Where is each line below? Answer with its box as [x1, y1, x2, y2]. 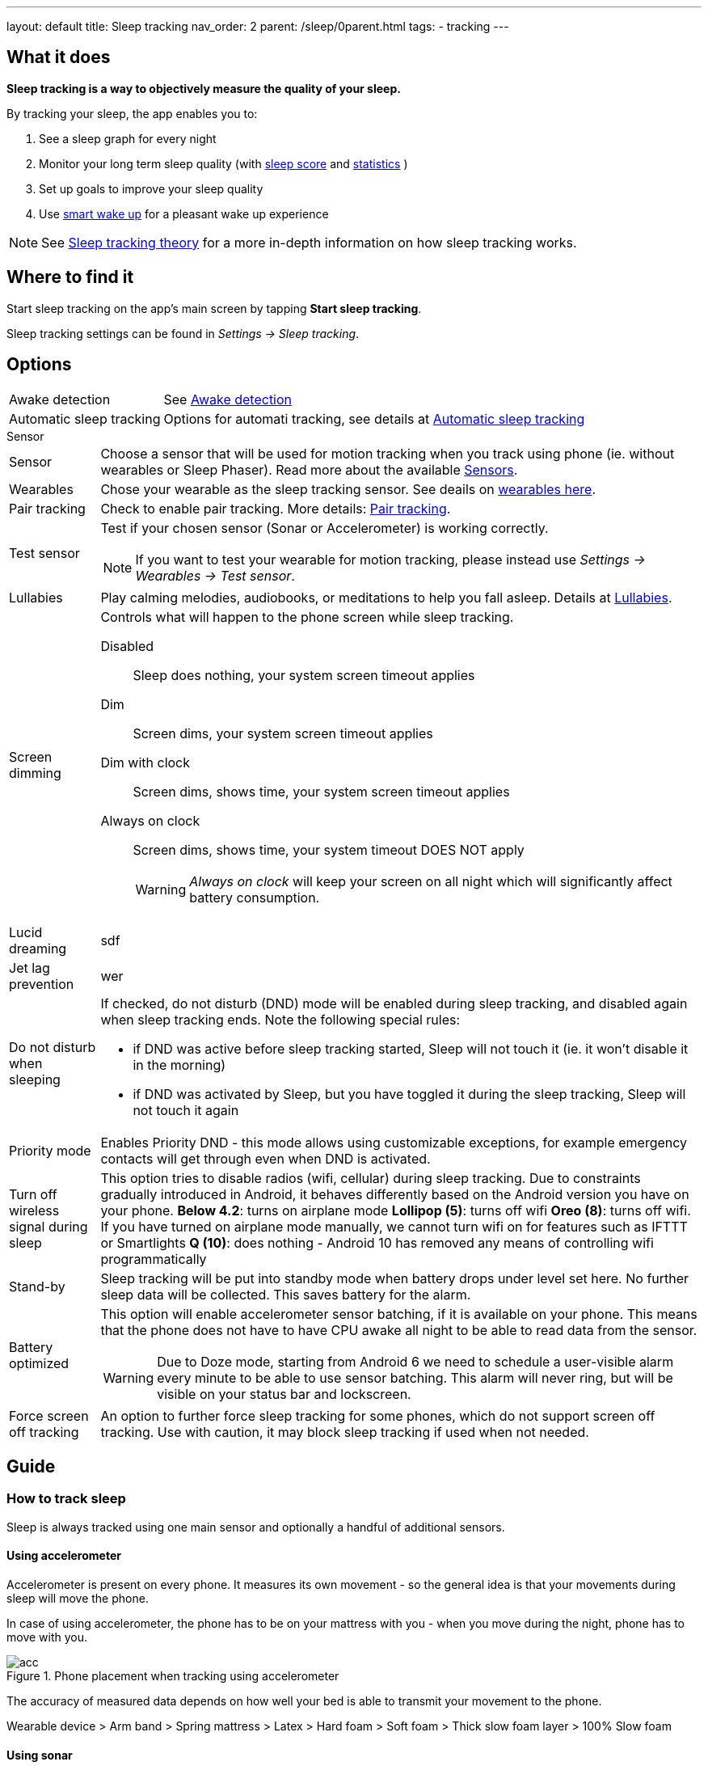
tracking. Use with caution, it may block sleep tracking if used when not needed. [100, 1423, 589, 1440]
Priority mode [9, 1142, 91, 1159]
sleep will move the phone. [6, 1591, 149, 1605]
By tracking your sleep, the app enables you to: [6, 106, 258, 120]
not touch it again [133, 1101, 239, 1118]
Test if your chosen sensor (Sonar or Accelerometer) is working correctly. [100, 519, 549, 536]
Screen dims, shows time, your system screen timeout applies [133, 783, 510, 800]
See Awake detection [163, 391, 293, 408]
